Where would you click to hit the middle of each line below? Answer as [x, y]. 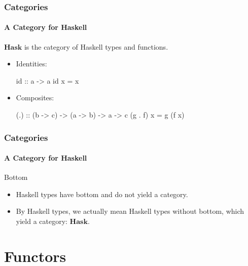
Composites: [35, 98]
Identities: [31, 64]
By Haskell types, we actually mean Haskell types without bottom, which [130, 211]
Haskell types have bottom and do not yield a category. [102, 194]
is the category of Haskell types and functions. [96, 46]
